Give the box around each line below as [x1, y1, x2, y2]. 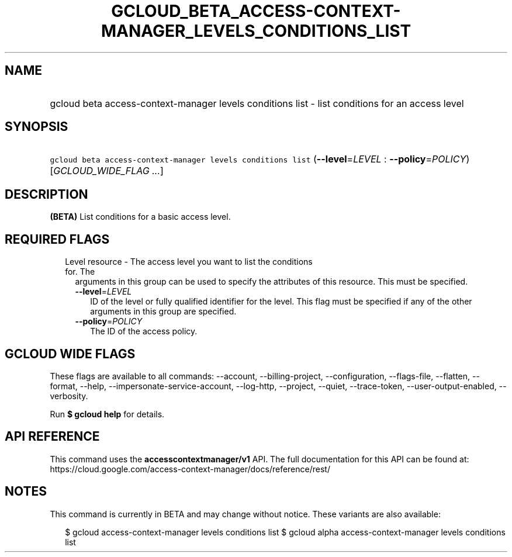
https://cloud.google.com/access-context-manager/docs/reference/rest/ [50, 463, 330, 474]
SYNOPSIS [5, 119, 68, 134]
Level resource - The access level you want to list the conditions [65, 257, 313, 267]
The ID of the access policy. [90, 326, 198, 337]
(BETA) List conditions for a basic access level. [50, 212, 231, 222]
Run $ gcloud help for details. [50, 409, 165, 419]
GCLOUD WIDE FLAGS [5, 346, 136, 361]
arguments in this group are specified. [90, 306, 237, 317]
